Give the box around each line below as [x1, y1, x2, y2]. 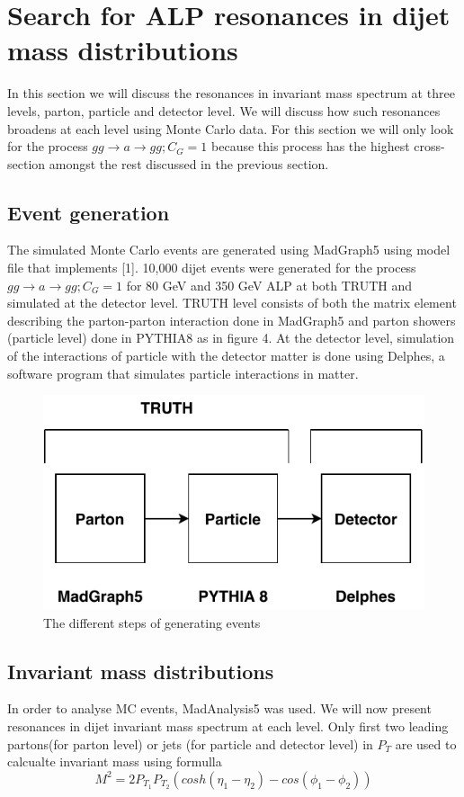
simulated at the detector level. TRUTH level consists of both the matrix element [7, 293, 457, 312]
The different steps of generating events [43, 613, 261, 631]
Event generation [7, 198, 170, 226]
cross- [414, 137, 445, 156]
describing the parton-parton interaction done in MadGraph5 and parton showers [7, 310, 456, 329]
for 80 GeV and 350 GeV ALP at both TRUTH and [126, 275, 413, 294]
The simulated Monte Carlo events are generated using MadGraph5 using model [7, 240, 451, 259]
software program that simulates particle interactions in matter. [7, 363, 359, 382]
